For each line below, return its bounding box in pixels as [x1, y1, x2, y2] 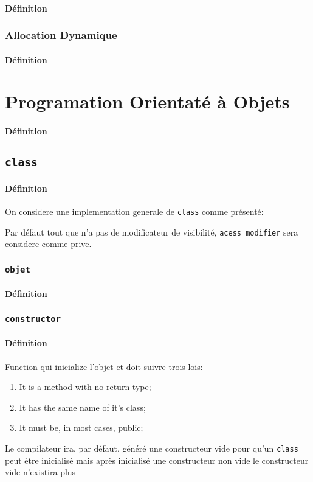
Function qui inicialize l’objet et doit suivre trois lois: [5, 360, 203, 372]
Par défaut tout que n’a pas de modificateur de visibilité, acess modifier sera [5, 225, 298, 238]
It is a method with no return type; [19, 380, 151, 393]
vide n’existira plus [5, 466, 76, 478]
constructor [5, 314, 61, 324]
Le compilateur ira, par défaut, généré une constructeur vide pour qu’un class [5, 442, 298, 455]
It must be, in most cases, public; [19, 421, 143, 434]
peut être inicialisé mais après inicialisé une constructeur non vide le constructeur [5, 453, 309, 466]
